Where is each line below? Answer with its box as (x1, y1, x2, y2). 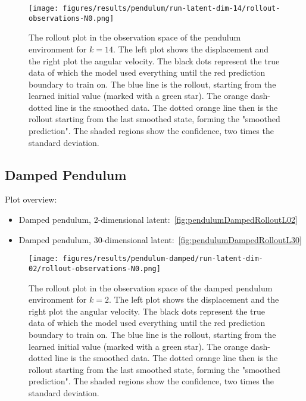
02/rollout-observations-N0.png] (29, 264, 161, 273)
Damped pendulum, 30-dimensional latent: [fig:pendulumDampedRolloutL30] (18, 233, 302, 245)
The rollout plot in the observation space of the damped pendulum (29, 281, 273, 294)
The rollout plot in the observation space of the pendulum (29, 31, 241, 43)
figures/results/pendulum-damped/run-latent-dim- (63, 254, 263, 263)
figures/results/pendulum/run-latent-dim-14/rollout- (63, 4, 280, 13)
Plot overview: (5, 193, 57, 206)
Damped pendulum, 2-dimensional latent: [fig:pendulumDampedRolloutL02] (18, 213, 298, 226)
